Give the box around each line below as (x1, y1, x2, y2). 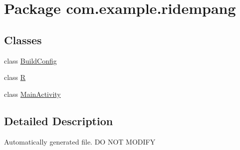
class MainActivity (4, 88, 61, 99)
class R (4, 72, 26, 82)
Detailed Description (4, 113, 113, 128)
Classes (4, 32, 42, 47)
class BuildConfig (4, 55, 57, 66)
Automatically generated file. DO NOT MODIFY (4, 136, 156, 147)
